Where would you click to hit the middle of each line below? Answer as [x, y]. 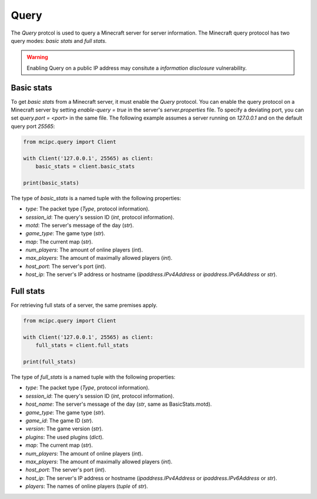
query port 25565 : [33, 126]
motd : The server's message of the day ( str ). [80, 225]
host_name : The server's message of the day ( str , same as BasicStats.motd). [119, 404]
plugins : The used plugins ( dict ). [65, 437]
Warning [37, 57]
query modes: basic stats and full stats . [59, 40]
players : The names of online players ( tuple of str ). [87, 486]
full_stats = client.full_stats [82, 345]
